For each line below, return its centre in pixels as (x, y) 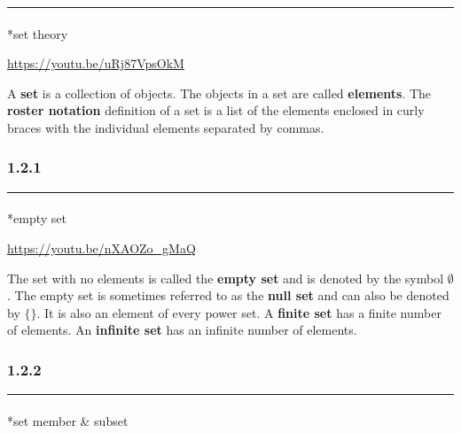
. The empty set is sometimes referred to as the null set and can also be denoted (228, 295)
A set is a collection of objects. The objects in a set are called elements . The (219, 93)
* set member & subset (68, 420)
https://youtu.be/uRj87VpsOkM (96, 63)
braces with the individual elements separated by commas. (166, 127)
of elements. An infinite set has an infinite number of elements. (182, 330)
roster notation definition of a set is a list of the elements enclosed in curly (216, 110)
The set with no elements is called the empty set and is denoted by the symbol (226, 278)
